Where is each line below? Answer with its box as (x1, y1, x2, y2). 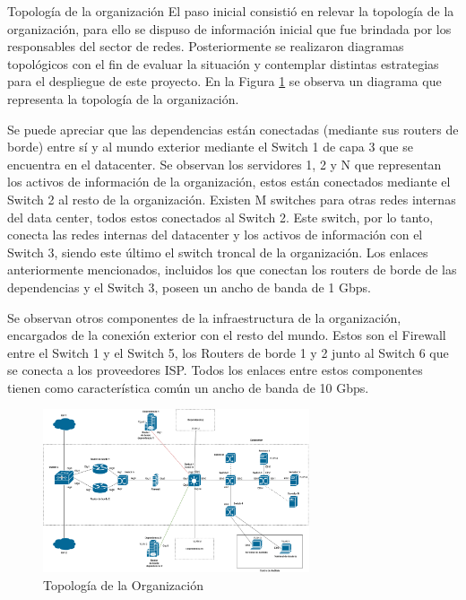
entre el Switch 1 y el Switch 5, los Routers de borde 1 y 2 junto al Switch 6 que (7, 343, 449, 361)
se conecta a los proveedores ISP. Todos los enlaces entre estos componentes (7, 361, 423, 379)
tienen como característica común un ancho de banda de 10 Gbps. (7, 378, 369, 396)
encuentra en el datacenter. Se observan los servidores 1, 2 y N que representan (7, 154, 442, 173)
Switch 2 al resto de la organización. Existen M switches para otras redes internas (7, 189, 456, 208)
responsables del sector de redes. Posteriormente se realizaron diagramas (7, 37, 404, 56)
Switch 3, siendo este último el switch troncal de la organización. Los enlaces (7, 242, 428, 261)
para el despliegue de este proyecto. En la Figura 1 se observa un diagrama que (7, 72, 442, 91)
